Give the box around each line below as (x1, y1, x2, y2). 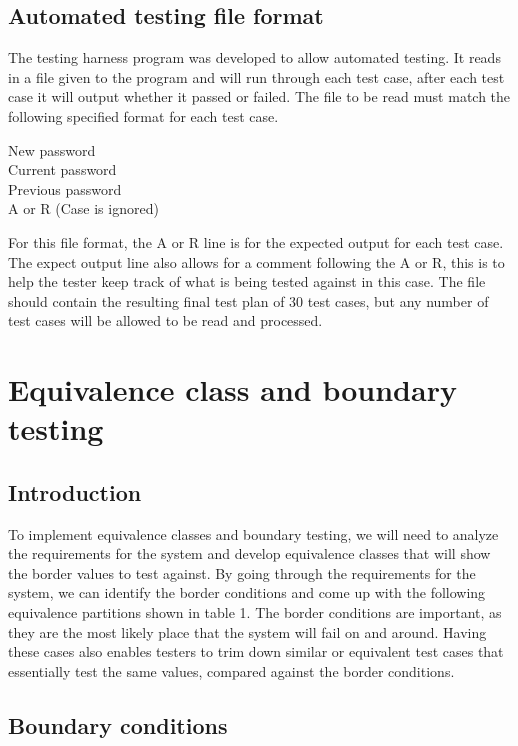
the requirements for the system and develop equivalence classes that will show (8, 543, 491, 564)
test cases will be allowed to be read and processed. (8, 310, 323, 331)
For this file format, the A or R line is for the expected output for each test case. (8, 231, 504, 252)
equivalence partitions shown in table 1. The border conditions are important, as (8, 602, 502, 623)
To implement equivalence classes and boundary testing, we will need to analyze (8, 523, 499, 544)
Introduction (8, 476, 142, 507)
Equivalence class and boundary (8, 369, 457, 410)
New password (8, 139, 96, 160)
